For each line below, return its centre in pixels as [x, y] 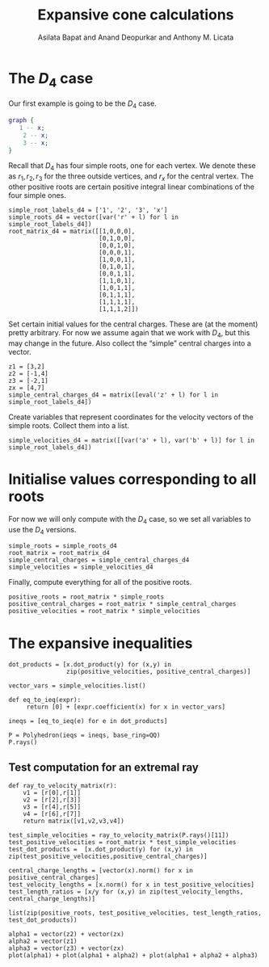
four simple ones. [38, 196]
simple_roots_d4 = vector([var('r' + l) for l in [94, 217]
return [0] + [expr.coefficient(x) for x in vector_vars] [126, 707]
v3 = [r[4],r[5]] [52, 807]
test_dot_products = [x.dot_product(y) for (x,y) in [101, 850]
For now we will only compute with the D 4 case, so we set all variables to [130, 520]
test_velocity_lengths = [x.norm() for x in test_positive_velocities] [131, 885]
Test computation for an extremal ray [104, 767]
